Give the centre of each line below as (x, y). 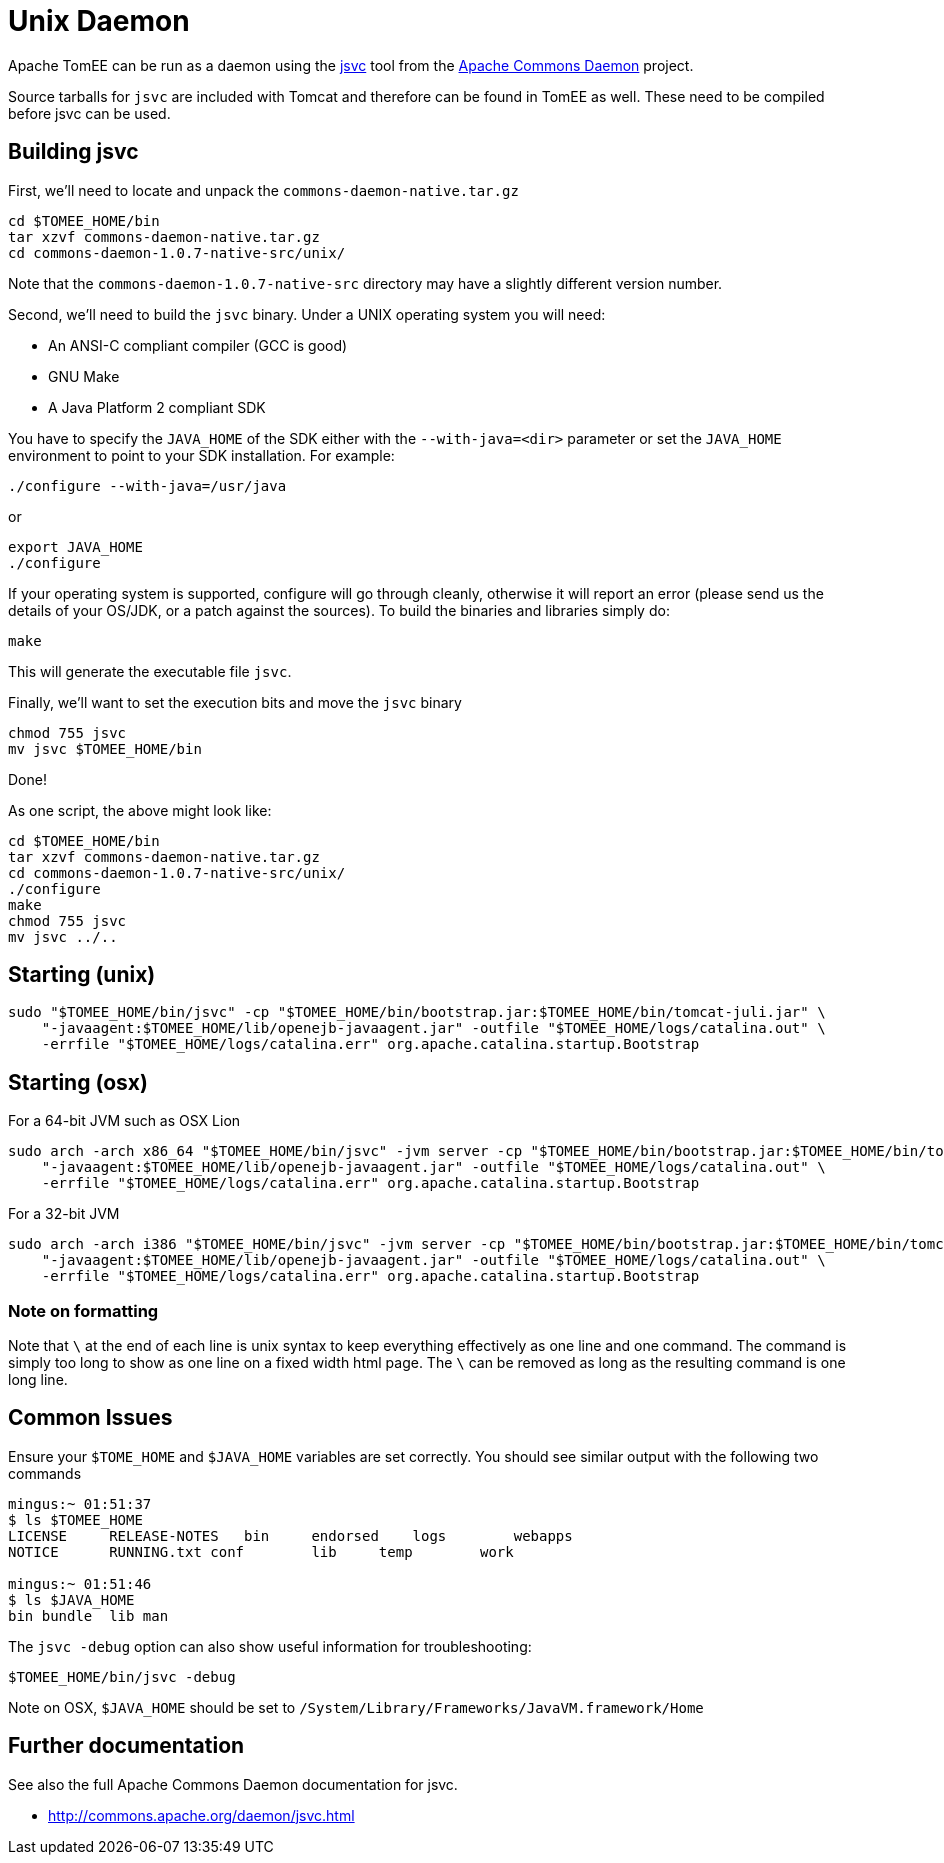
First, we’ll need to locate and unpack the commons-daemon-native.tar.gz (263, 190)
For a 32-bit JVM (64, 1214)
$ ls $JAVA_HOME (71, 1599)
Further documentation (126, 1746)
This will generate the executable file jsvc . (150, 671)
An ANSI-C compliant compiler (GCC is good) (198, 345)
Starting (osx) (78, 1082)
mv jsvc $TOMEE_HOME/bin (105, 748)
